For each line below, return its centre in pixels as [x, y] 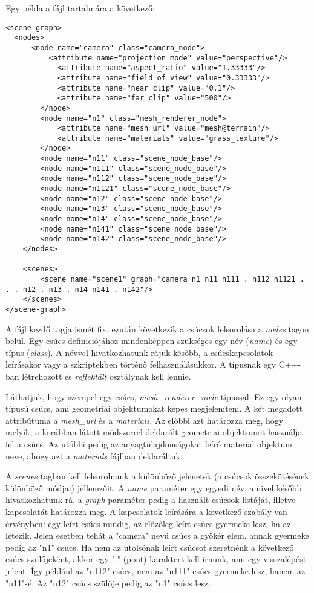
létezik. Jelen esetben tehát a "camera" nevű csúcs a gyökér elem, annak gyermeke [157, 535]
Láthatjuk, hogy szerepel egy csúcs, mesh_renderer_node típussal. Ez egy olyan [154, 396]
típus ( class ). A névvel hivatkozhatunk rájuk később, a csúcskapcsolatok [139, 352]
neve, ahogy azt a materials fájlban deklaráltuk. [94, 455]
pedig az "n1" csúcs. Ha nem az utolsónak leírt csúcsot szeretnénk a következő [150, 547]
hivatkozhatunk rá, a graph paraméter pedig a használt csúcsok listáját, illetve [151, 500]
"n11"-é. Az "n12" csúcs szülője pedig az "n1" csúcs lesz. [108, 582]
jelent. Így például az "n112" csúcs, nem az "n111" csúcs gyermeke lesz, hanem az [155, 570]
